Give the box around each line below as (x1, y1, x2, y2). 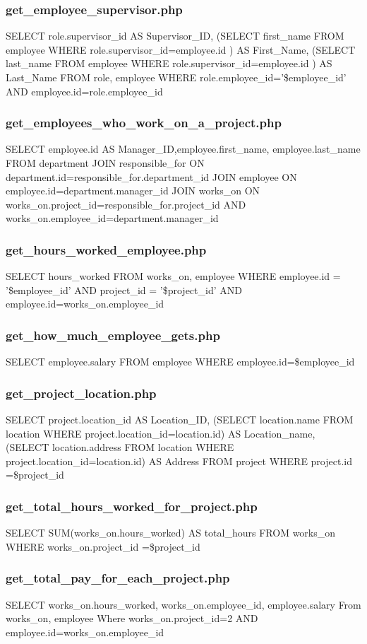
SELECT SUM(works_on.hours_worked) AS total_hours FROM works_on (6, 525, 336, 540)
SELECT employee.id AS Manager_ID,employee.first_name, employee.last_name (6, 141, 361, 156)
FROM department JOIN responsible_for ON (6, 156, 205, 170)
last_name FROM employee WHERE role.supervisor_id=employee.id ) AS (6, 56, 332, 71)
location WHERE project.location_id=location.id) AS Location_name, (6, 426, 315, 440)
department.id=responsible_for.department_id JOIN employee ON (6, 169, 297, 184)
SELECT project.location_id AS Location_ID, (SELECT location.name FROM (6, 412, 354, 426)
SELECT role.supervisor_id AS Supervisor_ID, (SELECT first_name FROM (6, 28, 344, 43)
